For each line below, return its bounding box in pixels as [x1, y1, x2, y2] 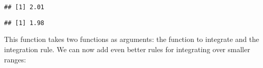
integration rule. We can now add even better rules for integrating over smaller [4, 43, 250, 54]
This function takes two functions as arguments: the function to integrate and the [4, 34, 259, 44]
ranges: [4, 54, 26, 64]
